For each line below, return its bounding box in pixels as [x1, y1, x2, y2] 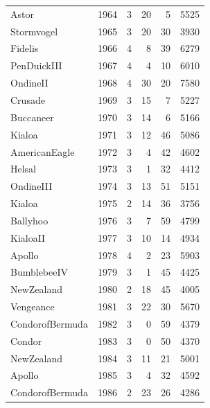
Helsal [10, 161, 37, 176]
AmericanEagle [10, 144, 75, 159]
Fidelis [10, 41, 39, 55]
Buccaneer [10, 109, 54, 124]
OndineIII [10, 179, 53, 193]
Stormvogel [10, 24, 58, 38]
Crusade [10, 92, 45, 107]
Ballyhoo [10, 213, 49, 227]
